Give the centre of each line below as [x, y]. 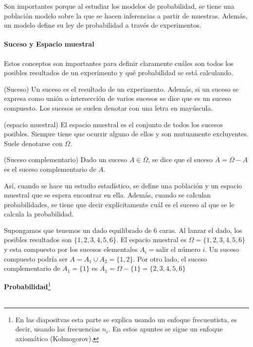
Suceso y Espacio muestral [49, 44]
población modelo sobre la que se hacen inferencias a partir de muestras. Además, [126, 15]
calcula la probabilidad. [39, 214]
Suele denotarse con [33, 143]
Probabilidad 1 [27, 285]
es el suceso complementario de [50, 169]
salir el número [178, 250]
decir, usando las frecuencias [58, 329]
